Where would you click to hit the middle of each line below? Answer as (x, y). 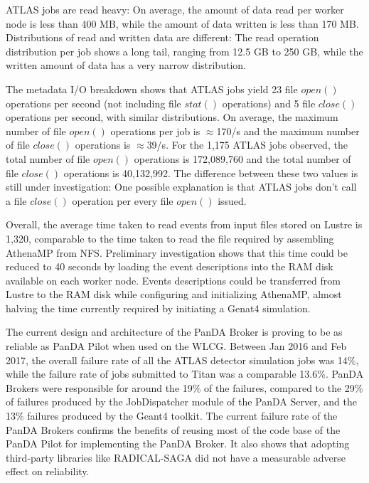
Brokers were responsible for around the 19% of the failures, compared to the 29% (184, 387)
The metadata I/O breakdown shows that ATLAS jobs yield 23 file (152, 89)
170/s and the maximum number (288, 131)
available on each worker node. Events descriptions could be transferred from (173, 280)
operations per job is (155, 131)
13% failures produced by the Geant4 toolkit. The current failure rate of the (172, 416)
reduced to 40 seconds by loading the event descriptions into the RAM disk (170, 266)
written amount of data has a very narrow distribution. (126, 65)
